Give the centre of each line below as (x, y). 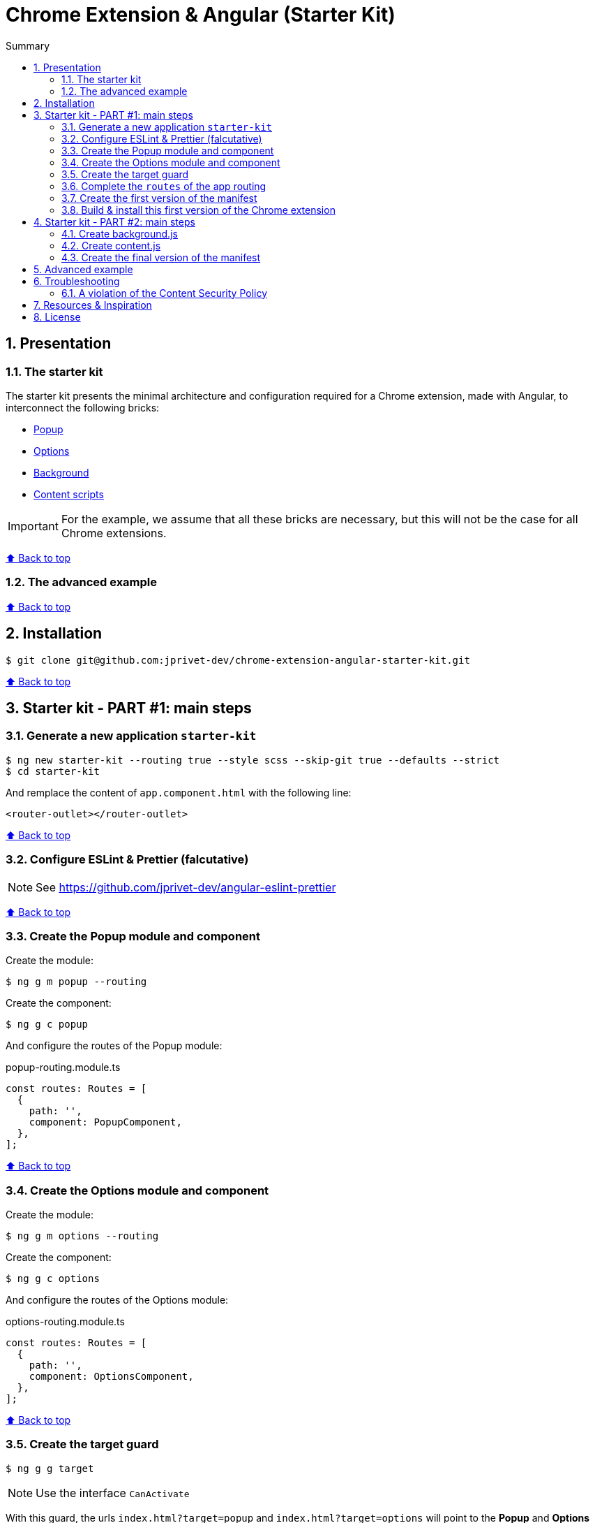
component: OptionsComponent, (111, 1377)
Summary (28, 45)
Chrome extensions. (114, 533)
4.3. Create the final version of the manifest (161, 257)
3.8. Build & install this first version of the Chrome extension (198, 210)
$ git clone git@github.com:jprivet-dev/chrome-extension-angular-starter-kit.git (238, 660)
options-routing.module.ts (65, 1322)
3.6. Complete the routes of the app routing (164, 186)
